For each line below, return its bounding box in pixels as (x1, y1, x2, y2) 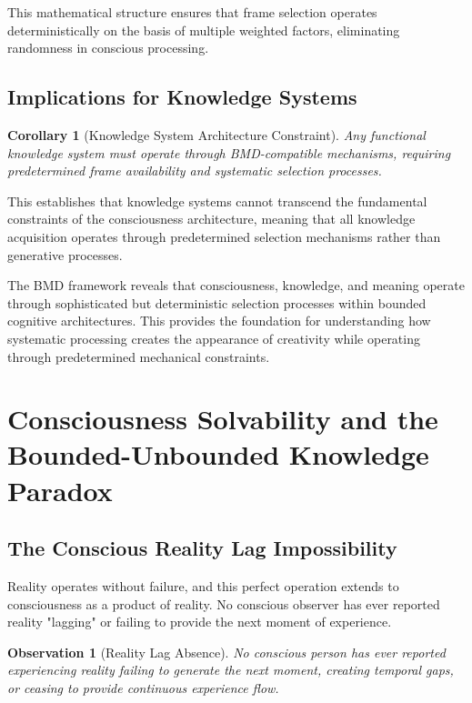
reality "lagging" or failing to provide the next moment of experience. (7, 612, 392, 631)
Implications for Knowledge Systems (7, 83, 357, 111)
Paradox (7, 471, 113, 508)
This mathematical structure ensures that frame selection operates (7, 3, 377, 21)
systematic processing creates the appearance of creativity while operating (7, 328, 420, 347)
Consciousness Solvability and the (7, 400, 438, 437)
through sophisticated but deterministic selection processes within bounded (7, 293, 427, 312)
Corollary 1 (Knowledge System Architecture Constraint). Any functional (7, 125, 426, 144)
